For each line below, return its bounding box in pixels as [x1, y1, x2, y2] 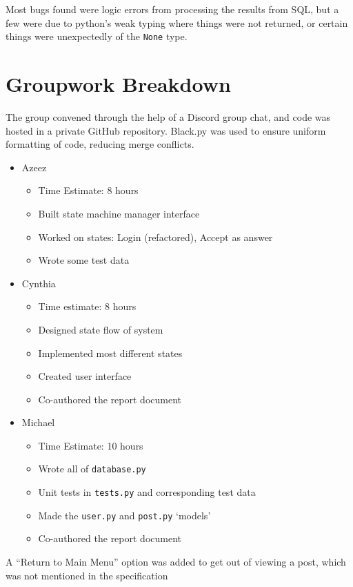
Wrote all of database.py [38, 461, 146, 476]
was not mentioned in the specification [6, 568, 168, 582]
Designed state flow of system [38, 322, 163, 336]
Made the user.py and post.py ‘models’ [38, 508, 211, 522]
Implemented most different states [38, 345, 183, 360]
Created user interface [38, 369, 132, 383]
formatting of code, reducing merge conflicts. [6, 137, 194, 151]
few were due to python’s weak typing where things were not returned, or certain [6, 15, 348, 30]
